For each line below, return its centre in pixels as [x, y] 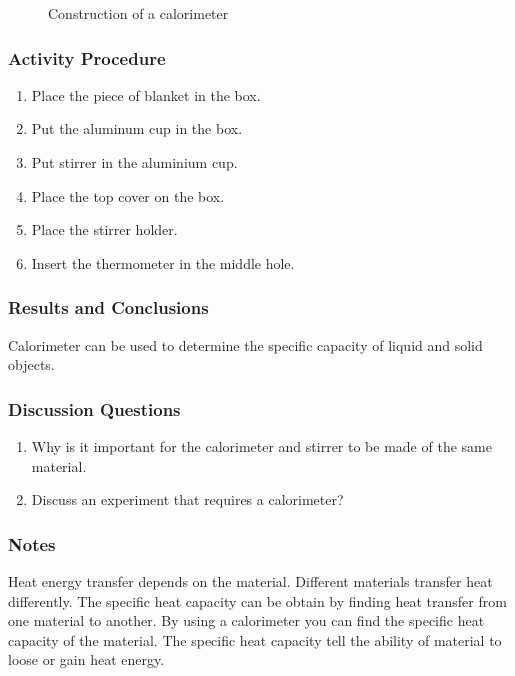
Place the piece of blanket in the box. [146, 94]
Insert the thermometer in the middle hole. [163, 262]
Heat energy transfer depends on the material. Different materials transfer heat [250, 581]
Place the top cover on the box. [128, 195]
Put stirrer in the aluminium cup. [134, 162]
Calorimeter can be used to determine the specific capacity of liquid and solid [245, 344]
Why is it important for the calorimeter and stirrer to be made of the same [261, 446]
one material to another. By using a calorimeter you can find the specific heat [246, 620]
